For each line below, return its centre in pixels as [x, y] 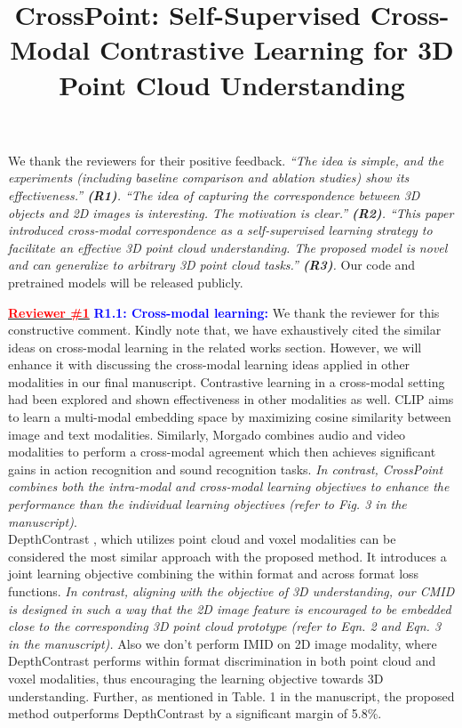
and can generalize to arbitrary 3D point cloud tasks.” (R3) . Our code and [212, 265]
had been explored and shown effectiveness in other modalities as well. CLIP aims [231, 399]
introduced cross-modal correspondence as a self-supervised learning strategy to [220, 230]
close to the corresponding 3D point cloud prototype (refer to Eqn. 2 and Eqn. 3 [225, 626]
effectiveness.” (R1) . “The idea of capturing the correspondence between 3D [214, 194]
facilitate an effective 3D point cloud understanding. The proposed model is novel [228, 247]
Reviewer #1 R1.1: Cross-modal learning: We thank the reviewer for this [224, 312]
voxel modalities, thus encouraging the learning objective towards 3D [196, 678]
